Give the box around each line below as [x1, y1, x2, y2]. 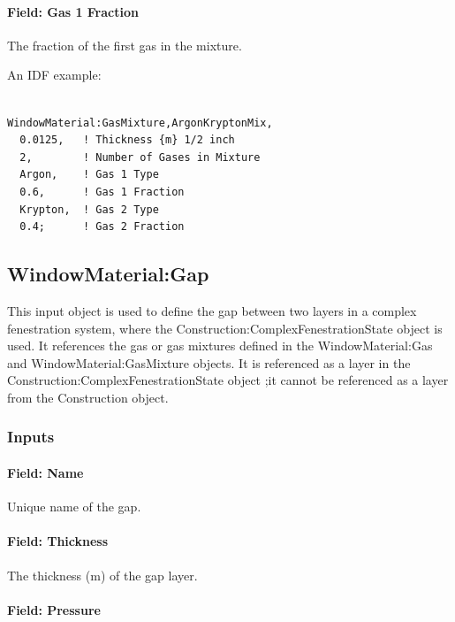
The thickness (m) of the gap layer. [7, 565, 198, 584]
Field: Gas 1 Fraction [7, 2, 139, 20]
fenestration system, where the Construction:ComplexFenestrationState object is [7, 319, 443, 337]
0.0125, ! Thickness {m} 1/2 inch [19, 134, 235, 147]
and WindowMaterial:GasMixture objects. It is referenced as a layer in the [7, 353, 411, 372]
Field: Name [7, 463, 84, 481]
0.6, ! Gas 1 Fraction [19, 185, 185, 198]
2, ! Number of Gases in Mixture [19, 150, 261, 164]
